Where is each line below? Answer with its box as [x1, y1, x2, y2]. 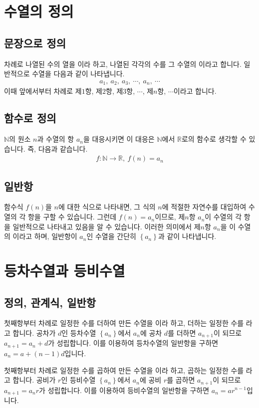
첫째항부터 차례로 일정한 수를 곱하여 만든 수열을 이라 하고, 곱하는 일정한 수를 [4, 365, 244, 375]
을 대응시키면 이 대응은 [83, 134, 155, 144]
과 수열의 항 [37, 134, 74, 144]
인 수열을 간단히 [86, 231, 136, 241]
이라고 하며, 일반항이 [12, 231, 77, 241]
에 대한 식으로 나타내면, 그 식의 [58, 202, 156, 212]
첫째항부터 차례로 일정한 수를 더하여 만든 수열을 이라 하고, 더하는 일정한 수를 [4, 318, 244, 328]
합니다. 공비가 [12, 375, 56, 385]
